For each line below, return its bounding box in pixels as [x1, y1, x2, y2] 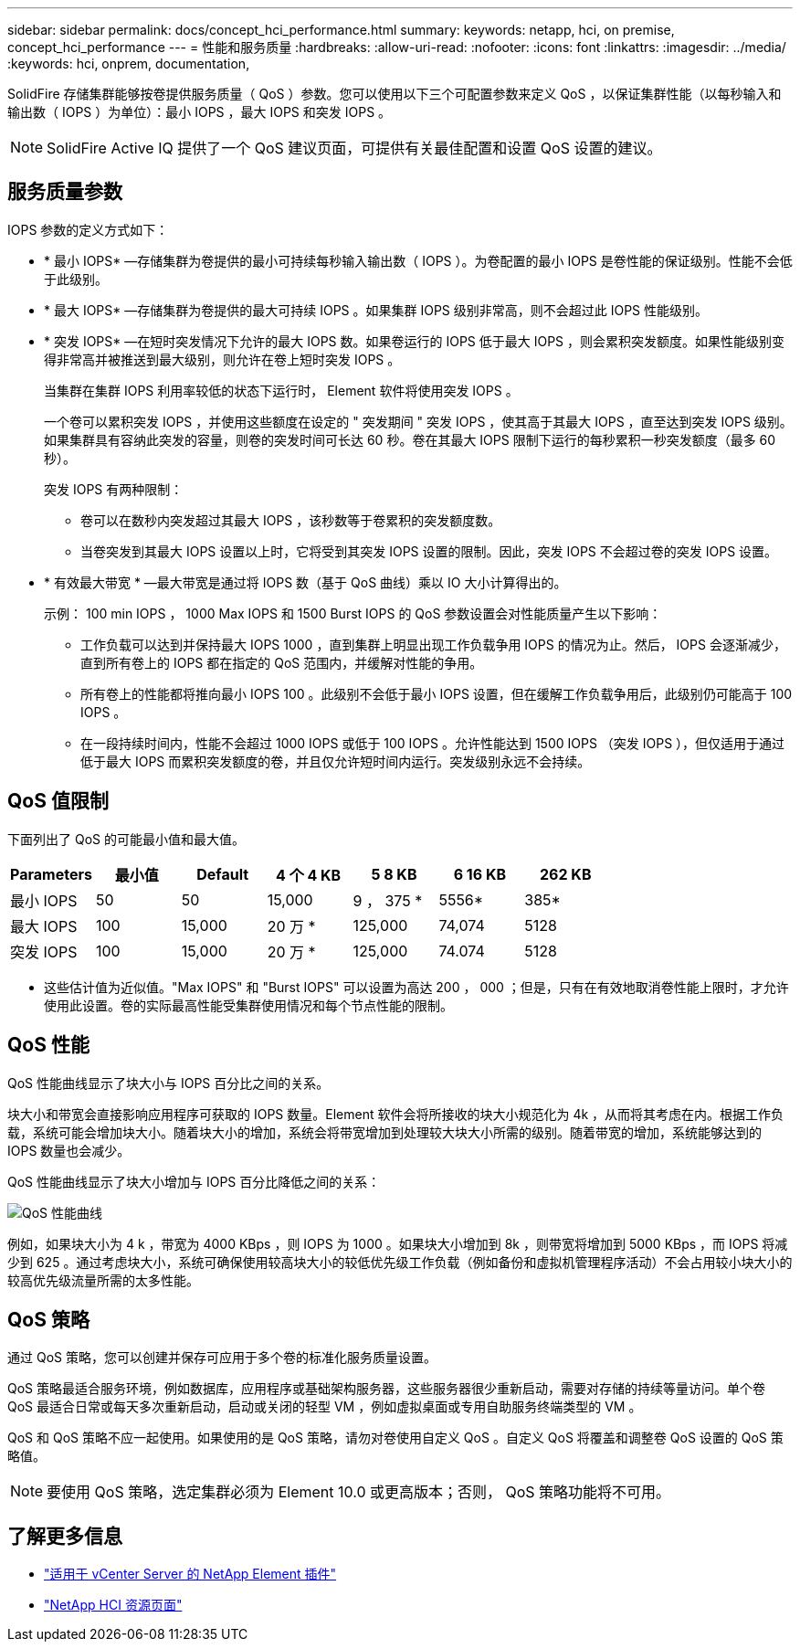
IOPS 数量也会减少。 [7, 1142, 131, 1158]
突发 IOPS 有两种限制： [44, 481, 184, 497]
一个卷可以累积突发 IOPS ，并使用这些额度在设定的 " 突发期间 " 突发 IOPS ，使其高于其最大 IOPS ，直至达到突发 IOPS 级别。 [44, 413, 793, 429]
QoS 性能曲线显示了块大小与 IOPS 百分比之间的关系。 [7, 1074, 330, 1091]
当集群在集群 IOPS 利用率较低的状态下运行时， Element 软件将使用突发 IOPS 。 [44, 382, 519, 398]
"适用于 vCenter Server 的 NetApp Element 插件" [44, 1566, 337, 1582]
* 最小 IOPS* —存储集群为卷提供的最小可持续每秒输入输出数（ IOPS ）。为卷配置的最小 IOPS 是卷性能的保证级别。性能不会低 [44, 252, 793, 269]
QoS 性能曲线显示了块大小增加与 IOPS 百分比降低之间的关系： [7, 1173, 381, 1189]
